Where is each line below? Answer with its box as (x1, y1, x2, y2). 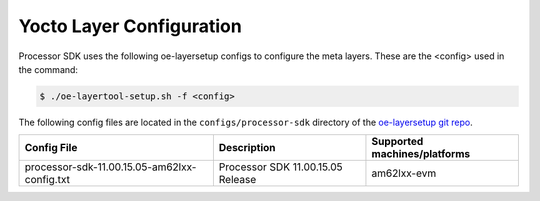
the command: (18, 63, 79, 75)
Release (218, 173, 257, 187)
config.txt (24, 173, 70, 187)
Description (218, 141, 276, 155)
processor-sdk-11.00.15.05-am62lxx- (24, 160, 197, 174)
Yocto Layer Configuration (18, 15, 242, 37)
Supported (371, 135, 424, 149)
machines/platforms (371, 147, 470, 161)
